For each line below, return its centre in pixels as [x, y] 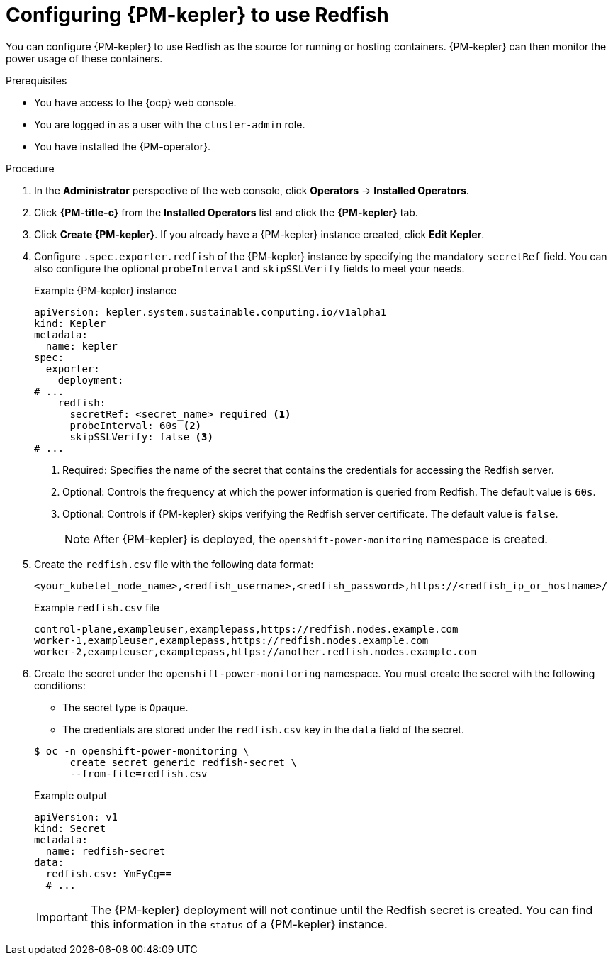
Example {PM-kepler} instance [106, 290]
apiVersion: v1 [76, 817]
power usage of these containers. [84, 58]
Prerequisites [36, 80]
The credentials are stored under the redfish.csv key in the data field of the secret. [263, 729]
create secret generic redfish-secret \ [183, 762]
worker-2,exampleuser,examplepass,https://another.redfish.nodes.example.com [255, 651]
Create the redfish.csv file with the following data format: [174, 564]
